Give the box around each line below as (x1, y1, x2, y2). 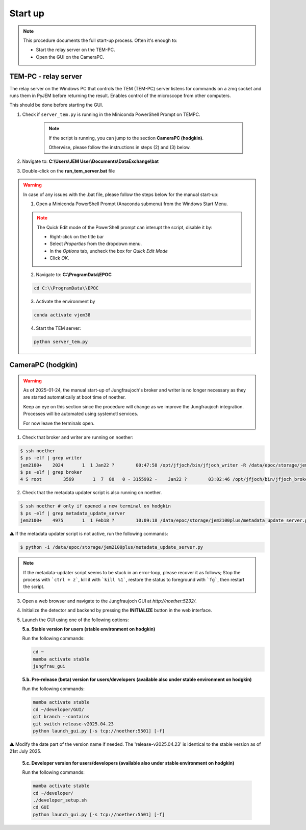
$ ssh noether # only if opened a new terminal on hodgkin (20, 503, 171, 509)
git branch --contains (33, 714, 90, 720)
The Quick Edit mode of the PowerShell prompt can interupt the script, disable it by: (37, 224, 213, 230)
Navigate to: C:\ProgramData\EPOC (36, 271, 112, 278)
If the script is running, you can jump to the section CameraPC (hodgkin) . (48, 135, 204, 141)
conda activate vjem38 (34, 312, 91, 318)
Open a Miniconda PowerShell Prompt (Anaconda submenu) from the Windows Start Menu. (36, 201, 228, 207)
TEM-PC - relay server (9, 72, 83, 81)
